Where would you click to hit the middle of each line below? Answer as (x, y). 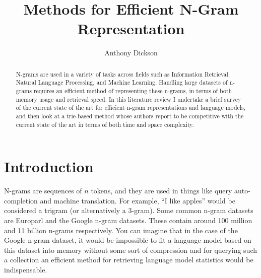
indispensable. (26, 269)
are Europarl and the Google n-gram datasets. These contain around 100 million (128, 220)
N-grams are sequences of (43, 191)
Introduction (49, 166)
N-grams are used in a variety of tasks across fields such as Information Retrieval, (123, 74)
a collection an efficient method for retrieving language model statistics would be (129, 260)
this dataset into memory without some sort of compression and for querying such (130, 250)
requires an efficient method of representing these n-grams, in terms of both (133, 91)
